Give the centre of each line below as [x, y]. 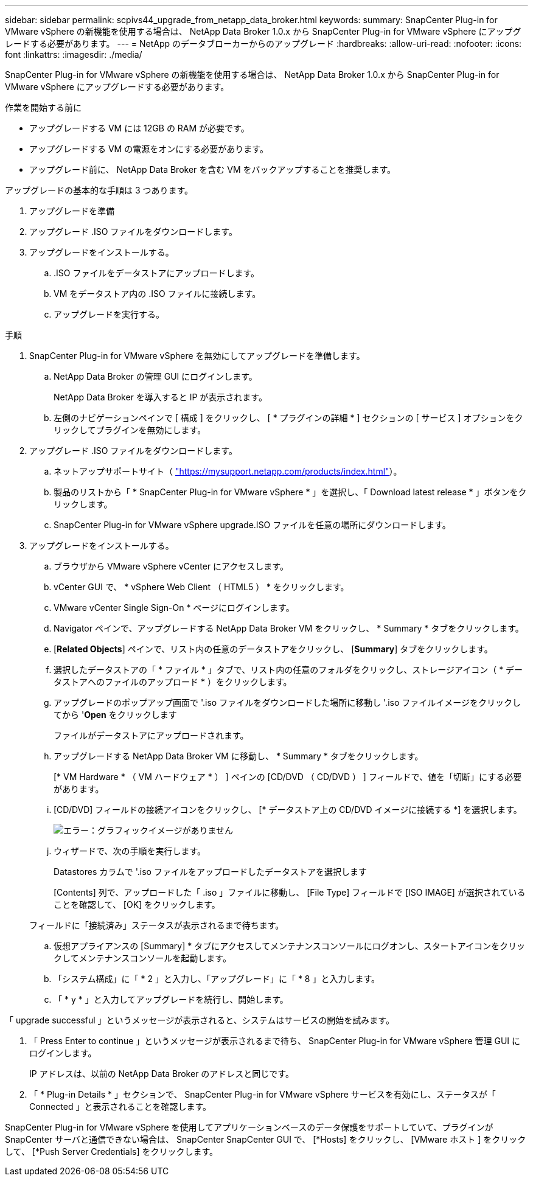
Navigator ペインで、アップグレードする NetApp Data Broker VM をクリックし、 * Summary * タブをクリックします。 [289, 628]
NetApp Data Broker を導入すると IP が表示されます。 [160, 397]
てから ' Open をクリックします [115, 715]
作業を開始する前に [43, 107]
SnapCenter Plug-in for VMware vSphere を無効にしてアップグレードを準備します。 [197, 356]
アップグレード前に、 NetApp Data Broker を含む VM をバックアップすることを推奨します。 [213, 169]
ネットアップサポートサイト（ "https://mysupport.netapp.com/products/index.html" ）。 [228, 471]
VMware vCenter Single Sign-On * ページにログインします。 [174, 608]
